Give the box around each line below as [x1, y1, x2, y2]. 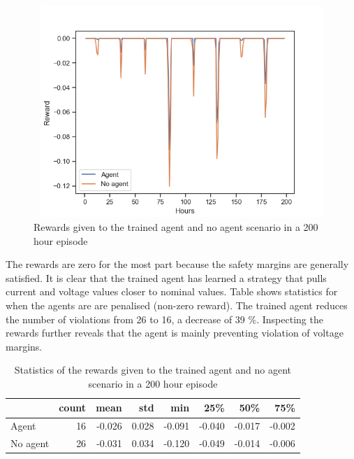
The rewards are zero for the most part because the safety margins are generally [6, 257, 349, 271]
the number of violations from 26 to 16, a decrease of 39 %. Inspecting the [6, 311, 323, 326]
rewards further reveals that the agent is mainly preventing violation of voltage [6, 325, 344, 340]
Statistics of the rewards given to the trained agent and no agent [14, 362, 292, 377]
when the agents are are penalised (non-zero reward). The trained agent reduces [6, 297, 348, 312]
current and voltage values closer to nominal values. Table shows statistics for [6, 284, 338, 299]
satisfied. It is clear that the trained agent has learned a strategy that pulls [6, 270, 327, 285]
